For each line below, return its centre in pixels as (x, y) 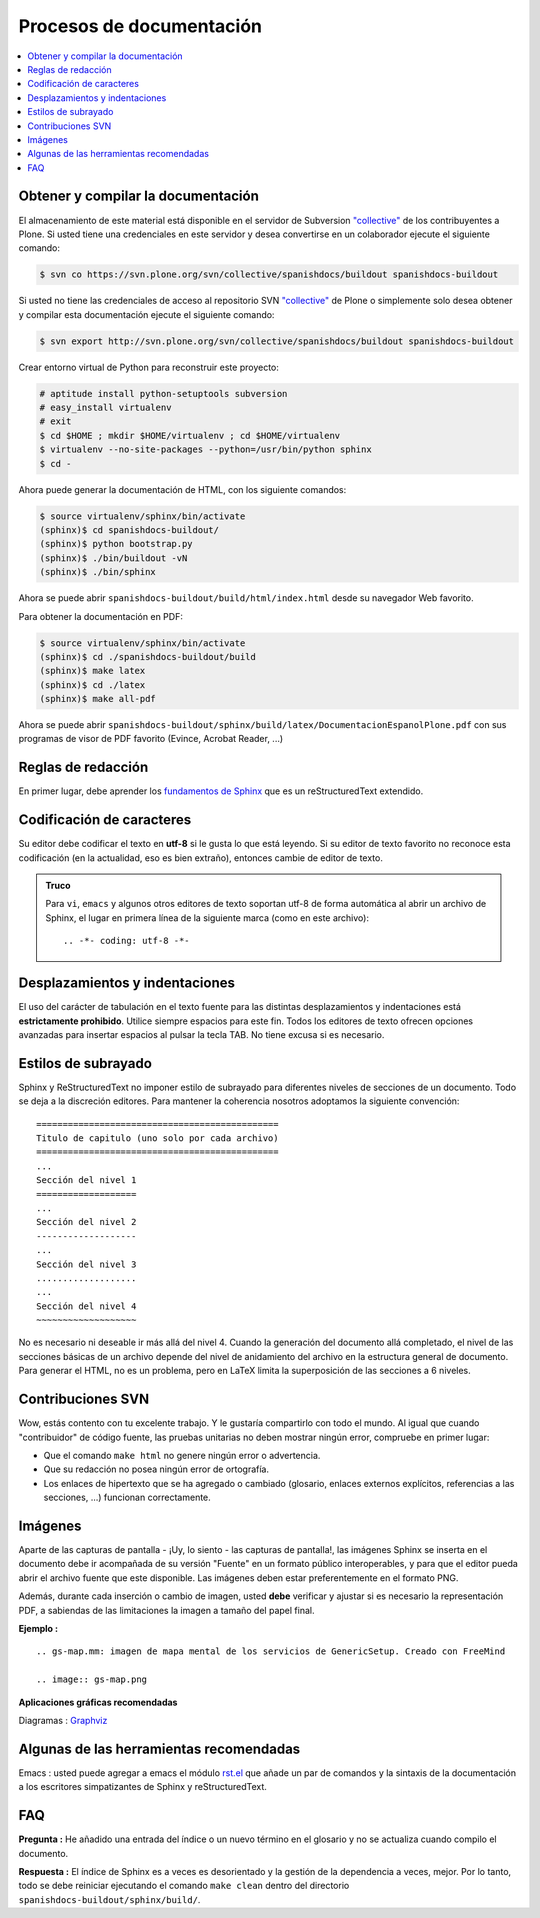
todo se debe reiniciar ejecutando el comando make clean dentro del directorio (184, 1886)
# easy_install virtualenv (105, 408)
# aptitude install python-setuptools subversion (163, 393)
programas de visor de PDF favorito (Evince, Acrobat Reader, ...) (151, 739)
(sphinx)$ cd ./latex (92, 684)
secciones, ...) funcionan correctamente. (127, 1497)
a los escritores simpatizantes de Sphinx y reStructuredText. (142, 1787)
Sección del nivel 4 (86, 1306)
